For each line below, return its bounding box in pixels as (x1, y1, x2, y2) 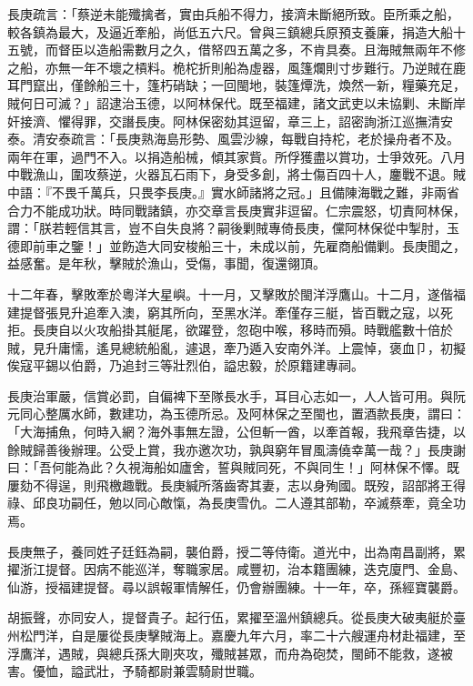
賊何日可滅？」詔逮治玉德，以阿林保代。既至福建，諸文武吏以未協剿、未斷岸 (7, 93, 466, 112)
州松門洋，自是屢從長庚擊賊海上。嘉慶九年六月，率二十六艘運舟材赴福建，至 (7, 626, 466, 644)
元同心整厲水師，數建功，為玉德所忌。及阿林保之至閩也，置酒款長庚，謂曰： (7, 404, 466, 423)
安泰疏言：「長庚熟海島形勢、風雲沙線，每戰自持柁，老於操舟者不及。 (45, 129, 459, 148)
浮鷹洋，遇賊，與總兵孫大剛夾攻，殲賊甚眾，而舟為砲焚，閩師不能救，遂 (7, 643, 440, 662)
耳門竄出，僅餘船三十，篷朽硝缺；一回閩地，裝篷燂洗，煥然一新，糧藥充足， (7, 76, 466, 95)
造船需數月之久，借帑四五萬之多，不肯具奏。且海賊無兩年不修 (96, 40, 466, 59)
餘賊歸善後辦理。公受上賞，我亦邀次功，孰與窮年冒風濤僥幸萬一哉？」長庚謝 (7, 439, 466, 459)
